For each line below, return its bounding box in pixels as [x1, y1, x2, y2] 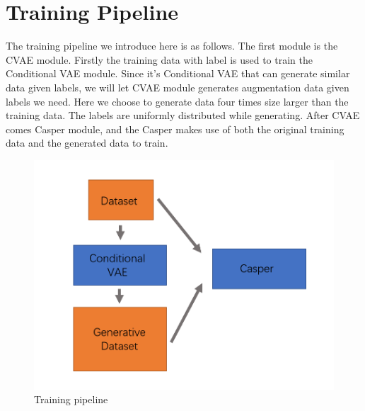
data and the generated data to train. [6, 135, 168, 150]
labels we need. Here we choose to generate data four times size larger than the [6, 94, 349, 108]
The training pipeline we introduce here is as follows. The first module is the [6, 38, 338, 53]
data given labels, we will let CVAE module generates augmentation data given [6, 79, 349, 94]
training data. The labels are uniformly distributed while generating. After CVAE [6, 108, 360, 123]
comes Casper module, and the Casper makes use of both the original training [6, 121, 344, 136]
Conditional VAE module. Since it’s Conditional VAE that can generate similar [6, 66, 350, 81]
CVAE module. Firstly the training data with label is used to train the [6, 52, 313, 67]
